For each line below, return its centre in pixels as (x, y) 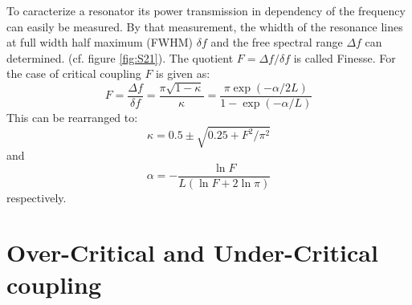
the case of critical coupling (74, 73)
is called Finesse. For (345, 57)
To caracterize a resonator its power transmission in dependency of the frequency (206, 10)
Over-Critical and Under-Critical (192, 252)
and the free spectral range (277, 42)
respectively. (37, 197)
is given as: (183, 73)
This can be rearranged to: (72, 117)
